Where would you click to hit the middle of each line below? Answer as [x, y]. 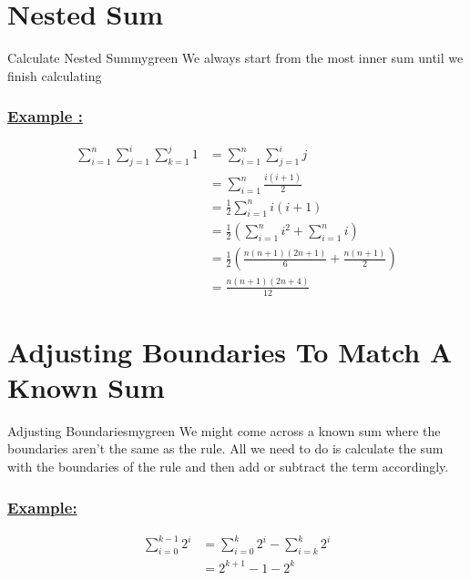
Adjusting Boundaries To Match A [230, 351]
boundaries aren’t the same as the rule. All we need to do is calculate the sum [225, 448]
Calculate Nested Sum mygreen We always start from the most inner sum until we [235, 58]
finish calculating [55, 75]
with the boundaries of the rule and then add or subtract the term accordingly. [228, 467]
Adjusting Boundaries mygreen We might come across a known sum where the [224, 430]
